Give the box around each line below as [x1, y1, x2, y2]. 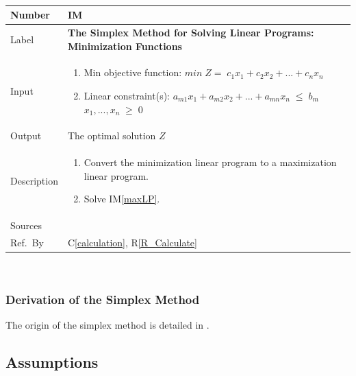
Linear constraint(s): [84, 88, 170, 102]
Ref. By [10, 235, 44, 250]
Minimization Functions [67, 38, 182, 53]
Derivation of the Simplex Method [5, 290, 200, 307]
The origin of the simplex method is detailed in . [5, 318, 209, 332]
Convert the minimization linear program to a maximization [84, 155, 337, 169]
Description [10, 173, 58, 187]
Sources [10, 218, 42, 233]
